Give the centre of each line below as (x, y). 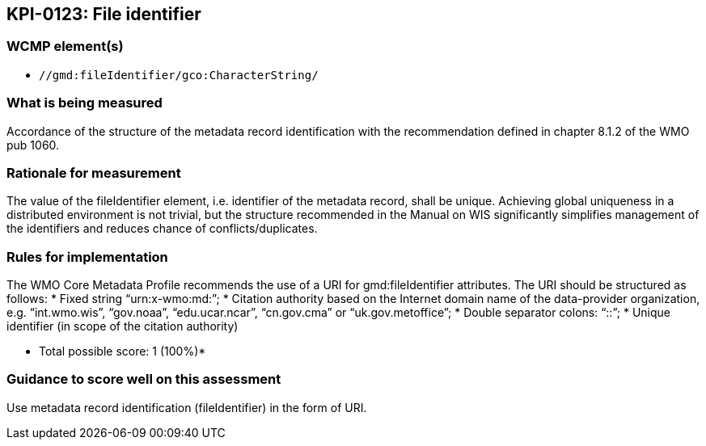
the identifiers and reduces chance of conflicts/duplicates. (162, 229)
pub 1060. (33, 145)
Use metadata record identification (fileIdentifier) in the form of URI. (187, 407)
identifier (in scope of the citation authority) (123, 326)
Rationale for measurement (94, 173)
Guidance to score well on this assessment (144, 379)
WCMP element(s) (65, 46)
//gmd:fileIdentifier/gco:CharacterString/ (179, 75)
